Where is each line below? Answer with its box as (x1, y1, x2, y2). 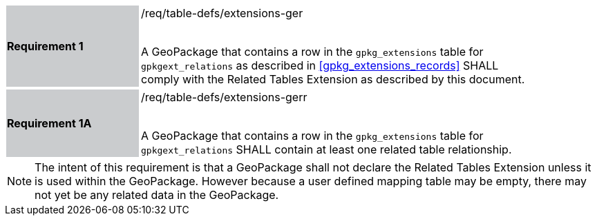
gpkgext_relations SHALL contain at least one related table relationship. (141, 143, 512, 156)
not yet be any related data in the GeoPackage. (35, 188, 279, 202)
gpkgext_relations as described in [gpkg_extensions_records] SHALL (141, 59, 499, 72)
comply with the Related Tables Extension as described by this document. (141, 72, 525, 86)
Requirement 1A (7, 116, 92, 130)
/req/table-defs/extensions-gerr (141, 90, 307, 104)
